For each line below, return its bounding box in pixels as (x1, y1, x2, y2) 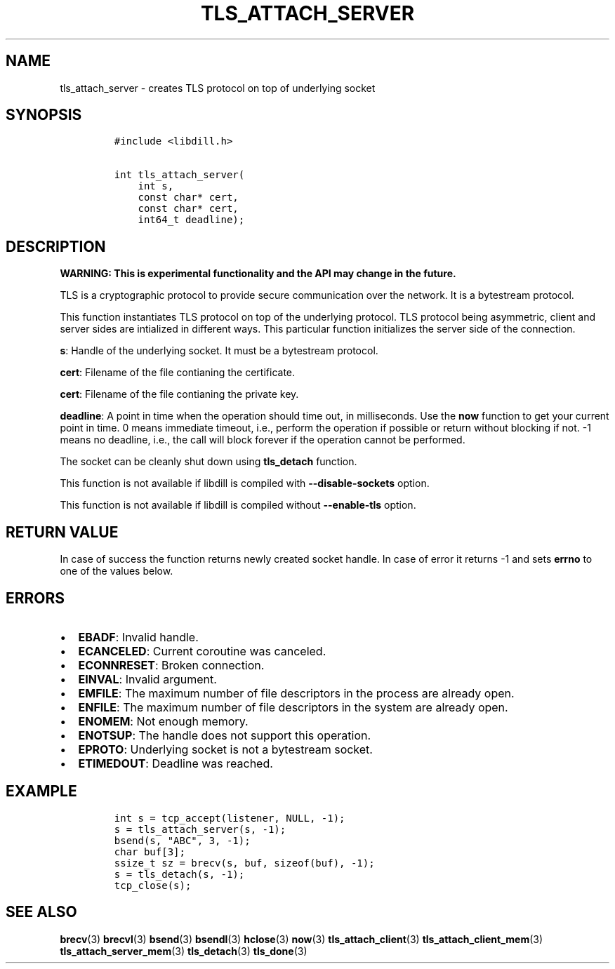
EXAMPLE (6, 782, 77, 801)
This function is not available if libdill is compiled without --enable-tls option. (60, 499, 416, 512)
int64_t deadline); (138, 214, 245, 226)
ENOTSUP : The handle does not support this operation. (78, 728, 371, 742)
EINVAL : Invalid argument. (78, 671, 217, 686)
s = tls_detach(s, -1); (114, 868, 245, 880)
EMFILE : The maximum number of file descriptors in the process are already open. (78, 686, 515, 700)
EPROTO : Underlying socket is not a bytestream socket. (78, 742, 373, 756)
